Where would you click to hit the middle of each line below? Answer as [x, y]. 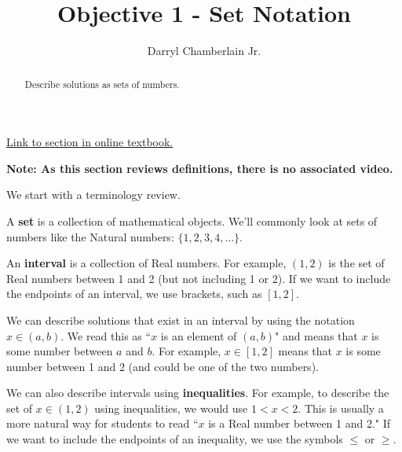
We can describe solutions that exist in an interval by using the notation [181, 320]
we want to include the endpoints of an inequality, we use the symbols [175, 439]
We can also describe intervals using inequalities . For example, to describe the [198, 393]
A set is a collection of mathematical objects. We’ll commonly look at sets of [192, 220]
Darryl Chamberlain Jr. [204, 51]
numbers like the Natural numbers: [90, 236]
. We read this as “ [106, 335]
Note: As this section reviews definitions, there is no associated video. [200, 168]
